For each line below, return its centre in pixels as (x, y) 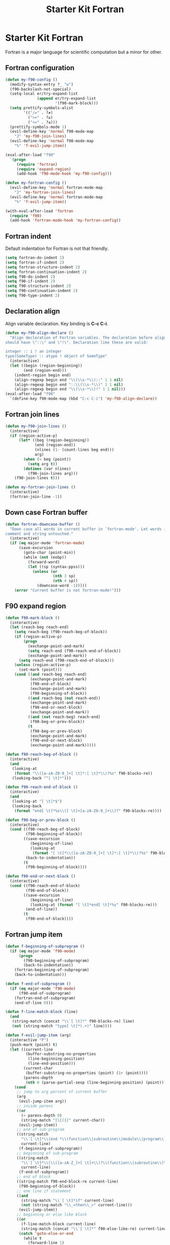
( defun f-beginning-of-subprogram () (45, 946)
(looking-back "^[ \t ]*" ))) (41, 778)
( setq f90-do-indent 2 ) (30, 277)
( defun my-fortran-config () (36, 183)
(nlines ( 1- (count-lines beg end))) (74, 450)
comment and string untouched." (39, 534)
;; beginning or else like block (52, 1215)
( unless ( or (45, 571)
